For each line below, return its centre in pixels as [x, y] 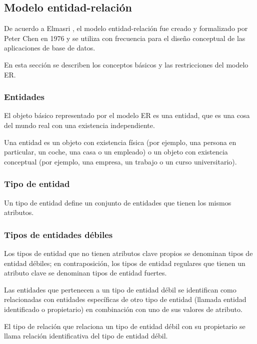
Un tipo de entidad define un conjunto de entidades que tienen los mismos [118, 202]
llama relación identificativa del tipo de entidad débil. [86, 336]
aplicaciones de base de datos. [50, 48]
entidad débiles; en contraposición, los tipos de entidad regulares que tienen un [125, 263]
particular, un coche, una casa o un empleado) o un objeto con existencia [116, 152]
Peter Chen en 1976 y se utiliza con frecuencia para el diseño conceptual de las [125, 38]
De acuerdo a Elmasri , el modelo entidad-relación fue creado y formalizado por [126, 28]
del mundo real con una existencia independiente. [79, 125]
